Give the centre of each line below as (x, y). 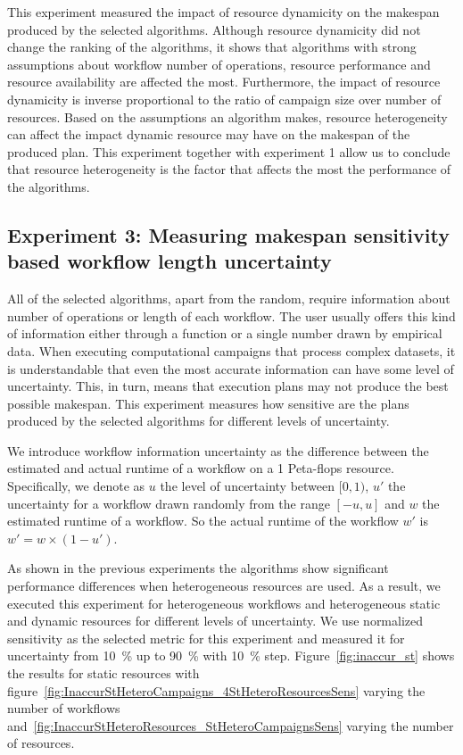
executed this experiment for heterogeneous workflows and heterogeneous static (224, 603)
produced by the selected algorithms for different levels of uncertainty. (198, 421)
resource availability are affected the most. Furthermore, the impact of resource (224, 82)
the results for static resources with (103, 673)
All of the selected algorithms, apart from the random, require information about (229, 299)
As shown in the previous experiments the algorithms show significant (198, 568)
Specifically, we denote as (76, 486)
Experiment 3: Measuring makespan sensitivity (228, 234)
